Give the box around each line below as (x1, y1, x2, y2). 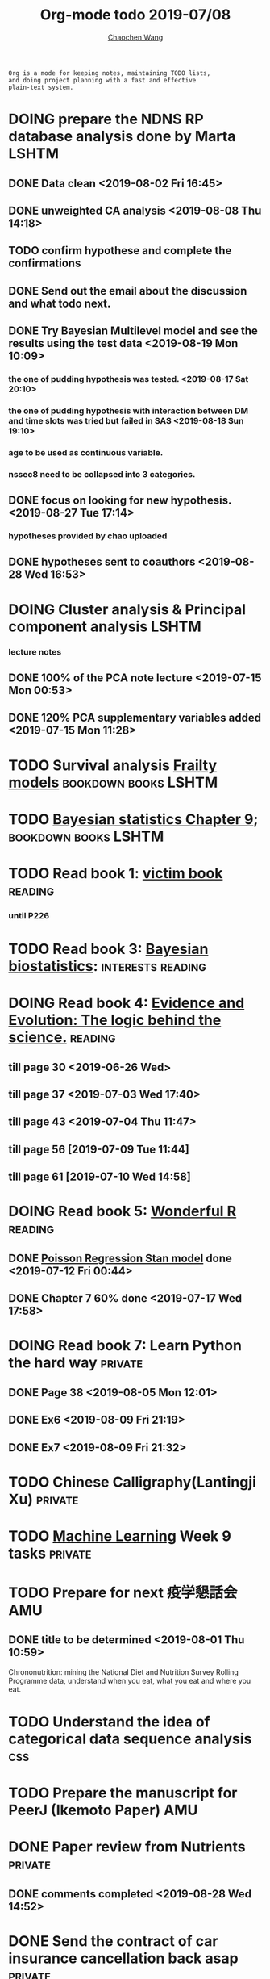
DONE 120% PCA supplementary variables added (8, 711, 262, 725)
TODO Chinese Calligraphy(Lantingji (8, 1473, 256, 1491)
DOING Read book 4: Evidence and (8, 994, 245, 1012)
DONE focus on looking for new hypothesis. (8, 494, 232, 508)
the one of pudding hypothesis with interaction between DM (8, 405, 249, 416)
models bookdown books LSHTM (8, 773, 218, 792)
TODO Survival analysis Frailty (8, 756, 218, 774)
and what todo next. (8, 296, 111, 310)
